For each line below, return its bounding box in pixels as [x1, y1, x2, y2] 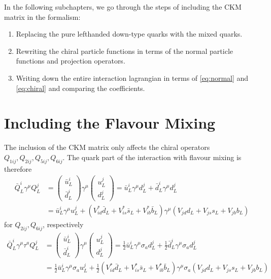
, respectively [43, 219, 84, 229]
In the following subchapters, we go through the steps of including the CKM [4, 2, 242, 12]
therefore [4, 163, 32, 174]
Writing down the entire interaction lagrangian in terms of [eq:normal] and [16, 72, 249, 83]
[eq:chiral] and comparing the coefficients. [16, 82, 145, 93]
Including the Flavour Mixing [4, 112, 216, 133]
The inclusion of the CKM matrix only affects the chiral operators [4, 142, 210, 152]
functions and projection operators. [16, 55, 125, 66]
